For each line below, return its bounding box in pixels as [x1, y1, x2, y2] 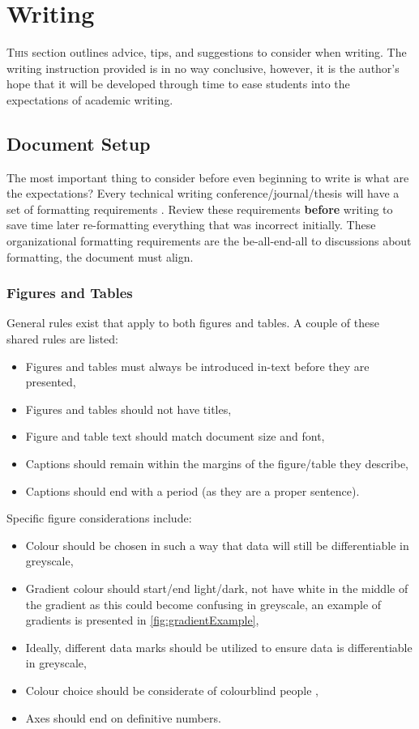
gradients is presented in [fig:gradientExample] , [25, 612, 259, 629]
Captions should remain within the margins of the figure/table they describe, [25, 455, 409, 472]
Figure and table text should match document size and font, [25, 428, 325, 445]
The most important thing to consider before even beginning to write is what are [6, 168, 409, 185]
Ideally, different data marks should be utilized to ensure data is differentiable [25, 638, 413, 655]
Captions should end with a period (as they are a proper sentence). [25, 482, 360, 499]
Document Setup [6, 130, 151, 156]
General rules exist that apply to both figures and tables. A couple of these [6, 314, 379, 331]
